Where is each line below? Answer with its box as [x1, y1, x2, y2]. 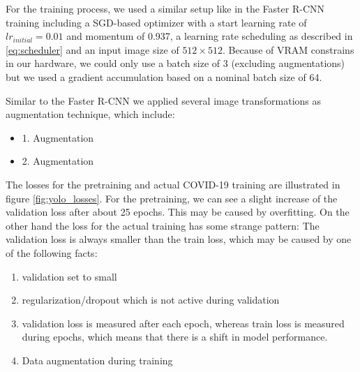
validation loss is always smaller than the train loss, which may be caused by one [6, 232, 352, 246]
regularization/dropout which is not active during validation [22, 292, 280, 307]
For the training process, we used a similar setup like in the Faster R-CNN [6, 1, 324, 15]
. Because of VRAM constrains [222, 42, 354, 57]
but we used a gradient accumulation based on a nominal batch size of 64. [6, 69, 322, 84]
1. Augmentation [22, 130, 94, 144]
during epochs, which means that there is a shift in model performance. [22, 329, 328, 344]
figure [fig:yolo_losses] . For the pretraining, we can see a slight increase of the [6, 191, 338, 205]
